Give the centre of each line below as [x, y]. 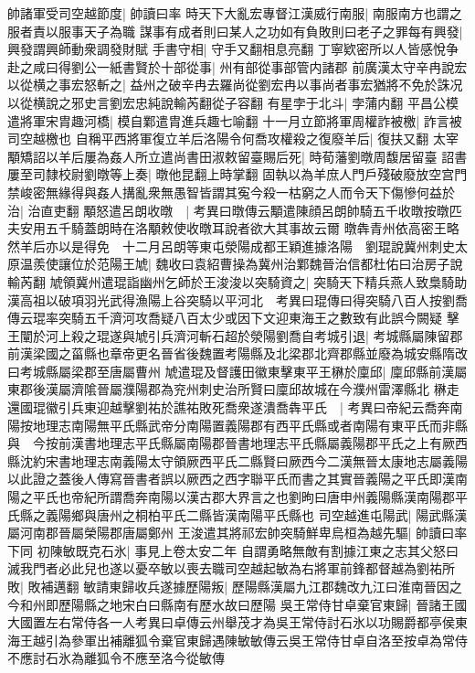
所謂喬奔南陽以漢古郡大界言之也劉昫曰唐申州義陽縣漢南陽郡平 [282, 497]
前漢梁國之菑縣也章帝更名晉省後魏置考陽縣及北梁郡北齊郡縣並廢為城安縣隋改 [237, 353]
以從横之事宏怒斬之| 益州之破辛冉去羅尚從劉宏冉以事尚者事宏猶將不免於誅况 [235, 85]
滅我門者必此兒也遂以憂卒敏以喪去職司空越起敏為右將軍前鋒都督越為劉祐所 [231, 568]
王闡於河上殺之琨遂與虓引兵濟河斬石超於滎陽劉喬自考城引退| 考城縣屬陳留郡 [235, 335]
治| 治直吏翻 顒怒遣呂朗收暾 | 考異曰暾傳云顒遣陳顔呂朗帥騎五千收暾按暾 [228, 210]
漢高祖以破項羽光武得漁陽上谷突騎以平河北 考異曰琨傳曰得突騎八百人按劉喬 [237, 299]
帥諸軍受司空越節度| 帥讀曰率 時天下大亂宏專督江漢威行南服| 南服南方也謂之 [235, 13]
